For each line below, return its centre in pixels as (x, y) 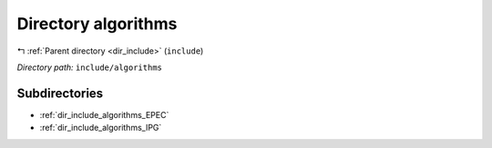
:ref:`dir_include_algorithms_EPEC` (104, 114)
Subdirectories (60, 93)
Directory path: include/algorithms (90, 67)
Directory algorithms (97, 24)
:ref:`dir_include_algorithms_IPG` (101, 128)
